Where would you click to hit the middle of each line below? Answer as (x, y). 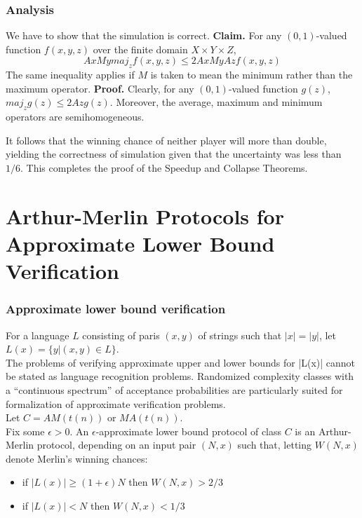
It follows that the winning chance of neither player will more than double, (166, 140)
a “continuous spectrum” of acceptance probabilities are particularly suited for (174, 389)
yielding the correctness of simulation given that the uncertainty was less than (174, 154)
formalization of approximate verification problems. (116, 403)
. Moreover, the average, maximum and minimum (216, 102)
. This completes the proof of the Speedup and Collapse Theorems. (164, 167)
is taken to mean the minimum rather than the (252, 75)
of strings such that (240, 335)
